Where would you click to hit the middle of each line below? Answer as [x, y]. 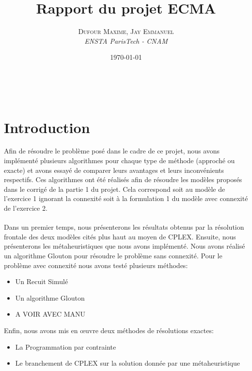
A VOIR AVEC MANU [50, 314]
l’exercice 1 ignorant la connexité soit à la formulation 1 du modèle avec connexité [126, 198]
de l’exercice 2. [26, 208]
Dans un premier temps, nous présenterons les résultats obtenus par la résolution [124, 227]
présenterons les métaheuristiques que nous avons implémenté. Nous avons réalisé [125, 246]
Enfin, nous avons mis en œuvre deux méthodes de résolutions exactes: [109, 330]
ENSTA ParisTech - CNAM [126, 41]
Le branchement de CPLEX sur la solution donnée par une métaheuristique [127, 363]
